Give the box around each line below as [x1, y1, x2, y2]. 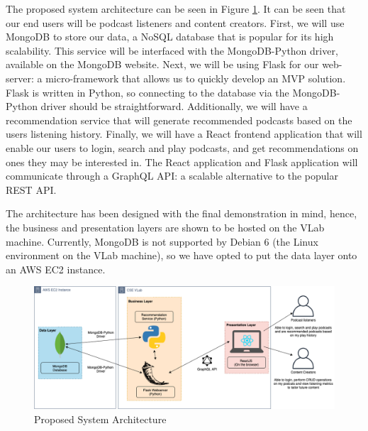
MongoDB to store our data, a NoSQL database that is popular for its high [6, 29, 334, 44]
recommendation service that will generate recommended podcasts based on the [6, 112, 352, 127]
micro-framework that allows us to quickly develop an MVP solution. [45, 70, 346, 85]
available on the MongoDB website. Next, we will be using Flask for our [6, 57, 319, 72]
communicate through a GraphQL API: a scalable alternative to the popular [6, 168, 338, 183]
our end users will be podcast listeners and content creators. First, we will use [6, 15, 345, 30]
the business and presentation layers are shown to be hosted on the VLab [6, 219, 325, 234]
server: [6, 70, 34, 85]
